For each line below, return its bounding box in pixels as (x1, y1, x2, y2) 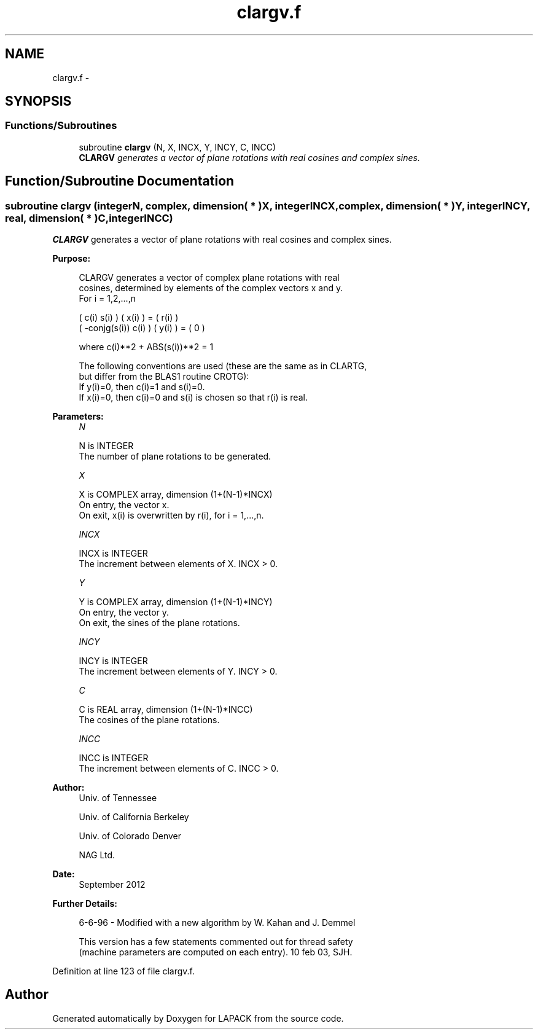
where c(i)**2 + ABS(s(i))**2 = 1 (79, 342, 214, 353)
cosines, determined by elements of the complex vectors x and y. (79, 283, 343, 294)
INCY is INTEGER (79, 656, 148, 667)
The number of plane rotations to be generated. (79, 451, 271, 462)
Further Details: (52, 898, 117, 909)
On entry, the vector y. (79, 607, 170, 618)
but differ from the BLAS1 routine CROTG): (79, 371, 249, 382)
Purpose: (52, 253, 91, 264)
